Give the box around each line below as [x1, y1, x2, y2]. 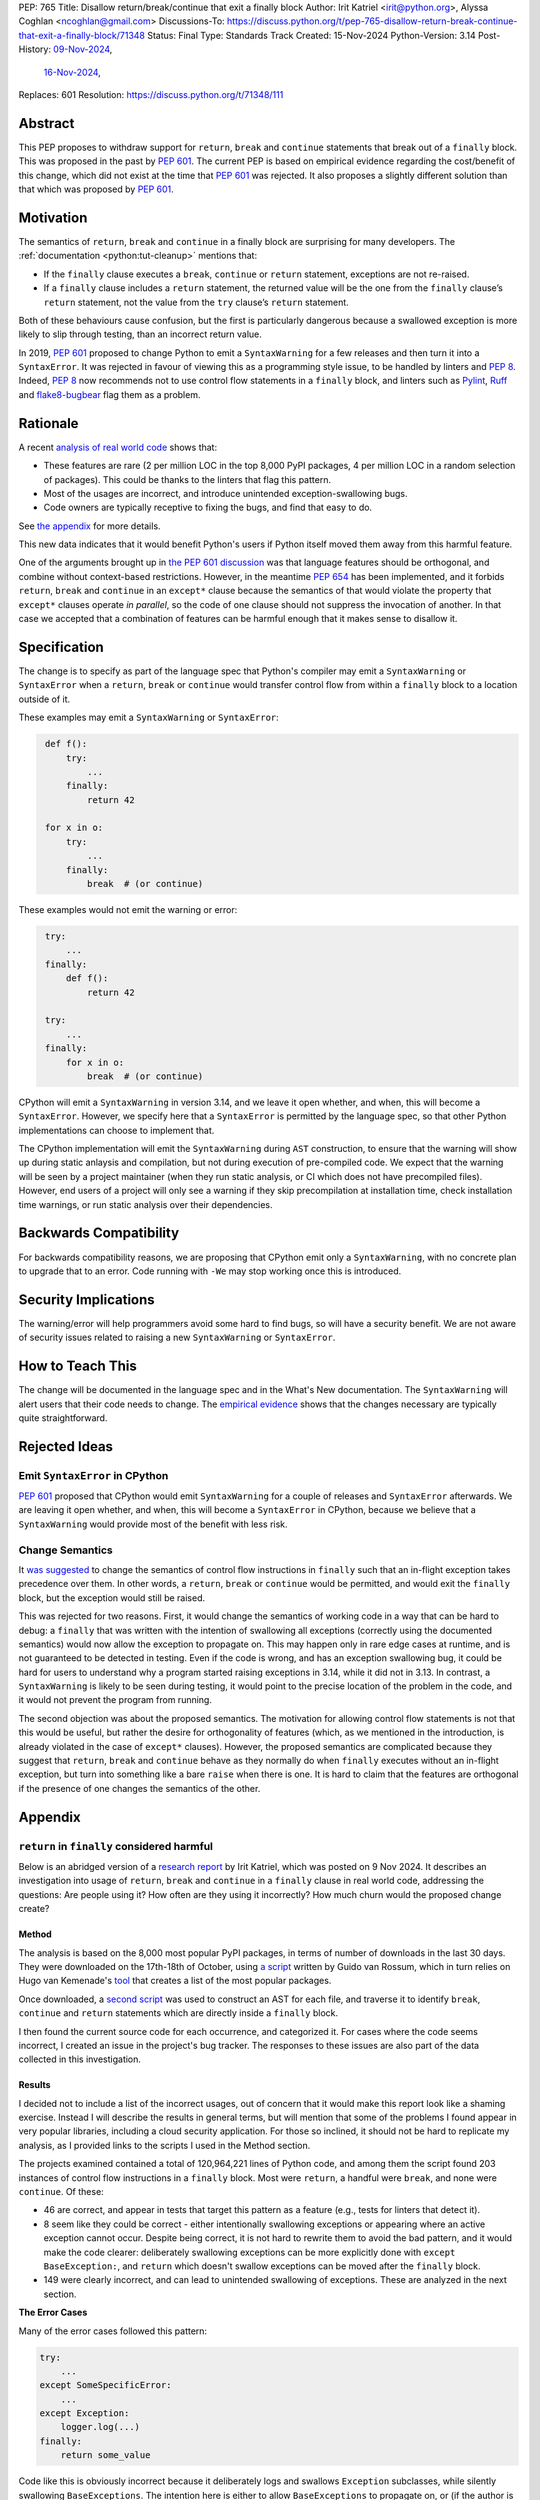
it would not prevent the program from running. [18, 1694, 212, 1706]
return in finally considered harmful [18, 1839, 214, 1853]
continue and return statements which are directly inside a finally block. [18, 2007, 339, 2019]
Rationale [18, 415, 79, 432]
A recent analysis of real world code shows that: [18, 441, 218, 453]
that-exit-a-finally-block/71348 [18, 29, 145, 41]
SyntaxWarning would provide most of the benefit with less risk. [18, 1518, 289, 1530]
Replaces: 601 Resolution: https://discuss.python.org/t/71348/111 [18, 88, 284, 100]
